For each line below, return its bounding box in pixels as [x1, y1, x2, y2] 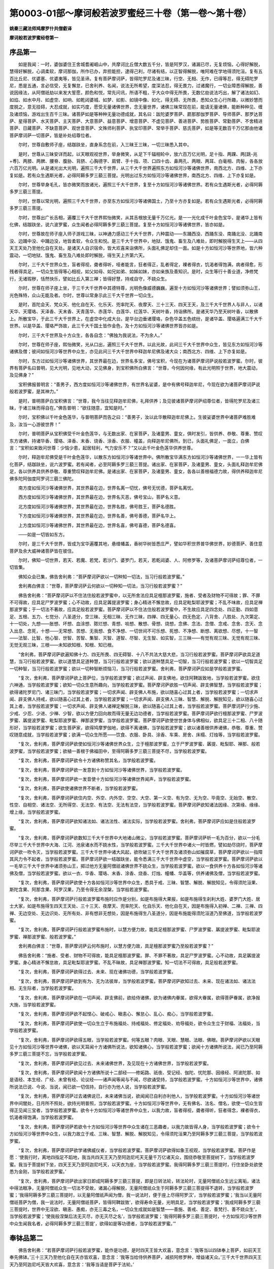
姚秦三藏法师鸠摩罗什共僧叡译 [9, 25, 72, 31]
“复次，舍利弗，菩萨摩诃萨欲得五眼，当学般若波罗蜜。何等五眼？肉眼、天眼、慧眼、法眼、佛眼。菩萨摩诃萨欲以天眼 [18, 1037, 261, 1043]
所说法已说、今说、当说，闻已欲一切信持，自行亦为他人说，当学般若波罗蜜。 [9, 1084, 169, 1090]
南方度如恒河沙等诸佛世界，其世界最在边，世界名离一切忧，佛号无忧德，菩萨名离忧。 [18, 485, 196, 491]
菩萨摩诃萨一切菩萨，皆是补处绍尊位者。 [9, 132, 94, 138]
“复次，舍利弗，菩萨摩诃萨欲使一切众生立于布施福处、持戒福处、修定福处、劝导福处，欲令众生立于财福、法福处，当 [18, 1020, 261, 1026]
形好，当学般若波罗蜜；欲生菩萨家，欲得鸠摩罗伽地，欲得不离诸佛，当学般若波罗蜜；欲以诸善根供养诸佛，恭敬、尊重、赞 [9, 724, 263, 730]
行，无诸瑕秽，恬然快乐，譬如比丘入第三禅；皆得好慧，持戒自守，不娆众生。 [9, 276, 169, 282]
